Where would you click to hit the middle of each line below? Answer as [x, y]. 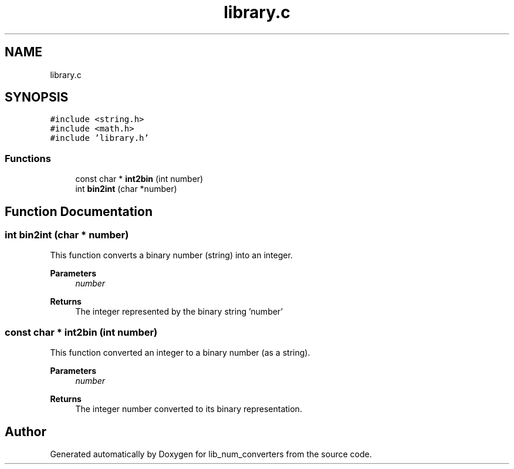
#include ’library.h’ [99, 138]
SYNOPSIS [37, 97]
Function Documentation [79, 211]
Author [26, 431]
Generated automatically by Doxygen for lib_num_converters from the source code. [211, 454]
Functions [28, 158]
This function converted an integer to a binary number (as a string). [180, 353]
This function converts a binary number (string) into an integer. [171, 255]
